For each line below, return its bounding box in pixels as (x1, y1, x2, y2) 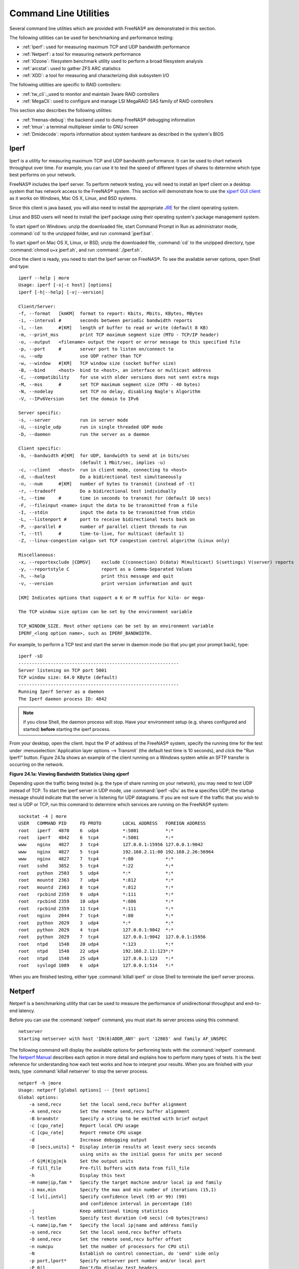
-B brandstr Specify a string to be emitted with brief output (28, 1116, 209, 1121)
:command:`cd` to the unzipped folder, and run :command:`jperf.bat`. (9, 230, 153, 237)
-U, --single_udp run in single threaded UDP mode (18, 424, 163, 430)
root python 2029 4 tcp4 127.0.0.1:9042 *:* (18, 927, 174, 932)
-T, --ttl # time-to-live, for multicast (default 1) (18, 531, 185, 537)
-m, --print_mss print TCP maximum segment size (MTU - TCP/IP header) (18, 332, 219, 338)
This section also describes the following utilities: (9, 107, 113, 114)
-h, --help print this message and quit (18, 574, 174, 579)
